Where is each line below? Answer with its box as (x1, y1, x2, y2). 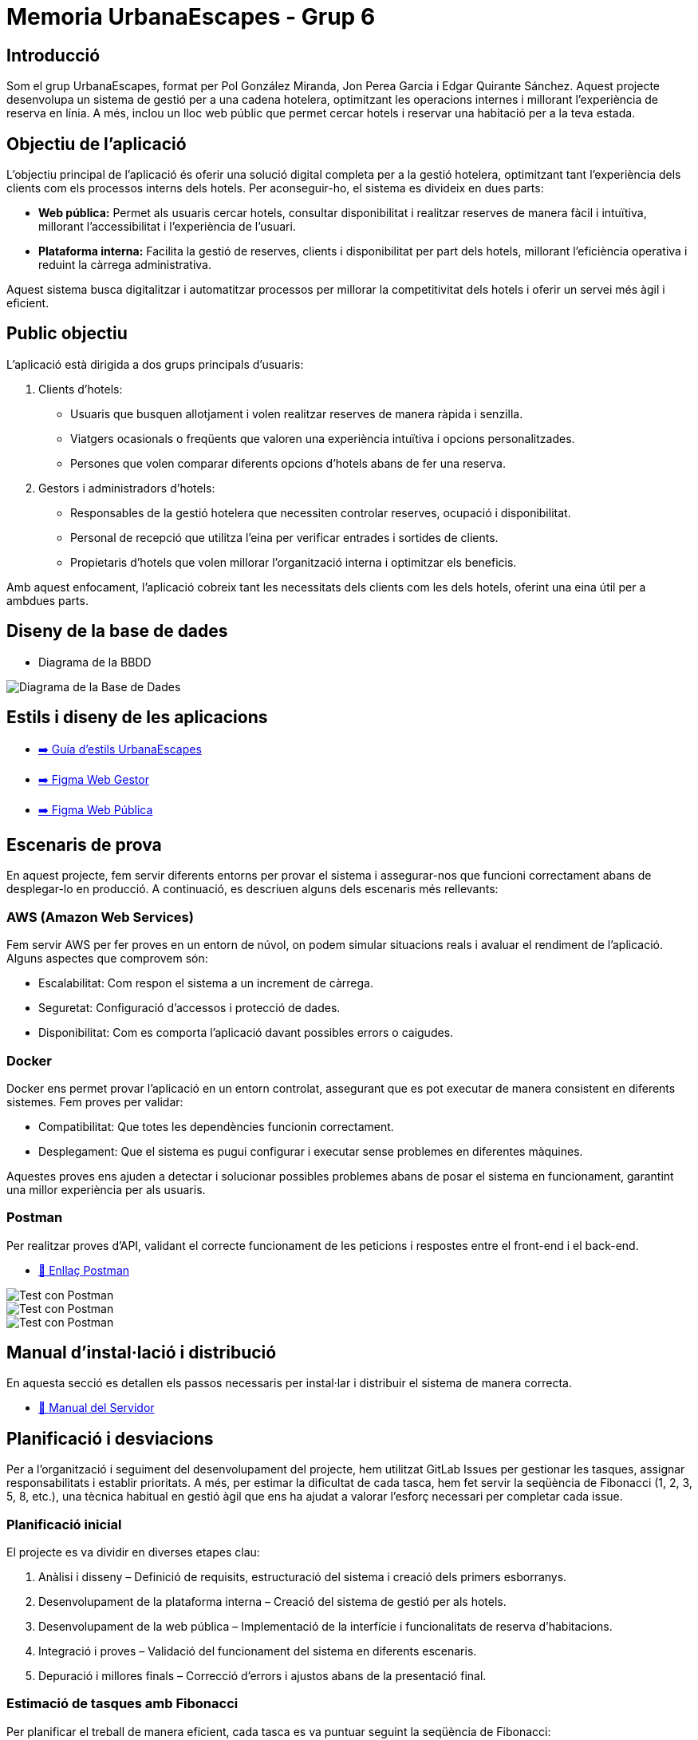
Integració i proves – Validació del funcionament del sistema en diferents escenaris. (38, 1644, 477, 1659)
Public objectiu (6, 323, 128, 344)
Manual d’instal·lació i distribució (6, 1343, 277, 1363)
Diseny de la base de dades (6, 621, 228, 642)
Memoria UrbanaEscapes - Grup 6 (6, 3, 376, 30)
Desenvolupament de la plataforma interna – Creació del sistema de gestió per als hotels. (38, 1595, 507, 1609)
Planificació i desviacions (6, 1428, 214, 1449)
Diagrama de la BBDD (38, 654, 152, 669)
